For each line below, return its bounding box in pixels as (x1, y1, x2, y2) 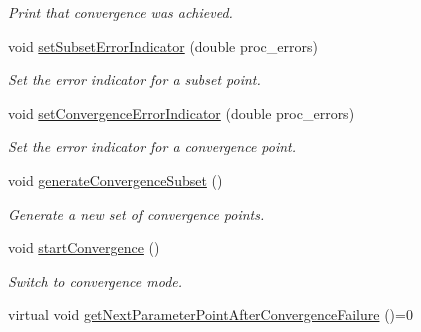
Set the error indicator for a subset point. (8, 69, 261, 90)
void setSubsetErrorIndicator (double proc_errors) (8, 35, 318, 56)
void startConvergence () (8, 237, 160, 258)
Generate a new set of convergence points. (8, 203, 265, 224)
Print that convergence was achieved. (8, 2, 233, 22)
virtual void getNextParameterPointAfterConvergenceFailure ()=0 (8, 304, 413, 325)
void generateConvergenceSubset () (8, 169, 223, 190)
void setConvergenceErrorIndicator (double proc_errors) (8, 102, 355, 123)
